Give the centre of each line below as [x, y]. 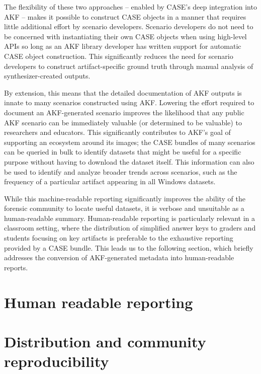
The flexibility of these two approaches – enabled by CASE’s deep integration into [130, 7]
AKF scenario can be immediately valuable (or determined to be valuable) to [123, 122]
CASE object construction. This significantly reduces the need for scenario [119, 56]
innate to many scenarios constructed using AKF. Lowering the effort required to [129, 102]
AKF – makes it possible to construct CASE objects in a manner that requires [125, 16]
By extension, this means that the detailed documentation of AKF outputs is [123, 92]
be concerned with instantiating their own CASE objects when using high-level [125, 36]
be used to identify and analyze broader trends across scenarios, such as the [121, 171]
